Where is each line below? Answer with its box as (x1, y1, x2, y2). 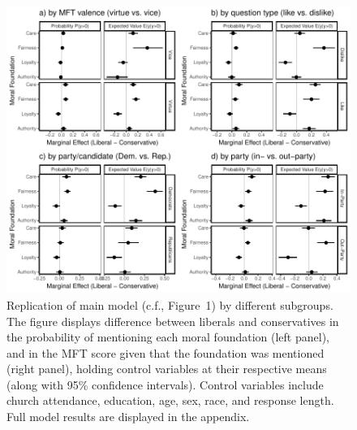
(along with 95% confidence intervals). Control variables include (6, 376, 324, 393)
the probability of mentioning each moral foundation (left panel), (6, 328, 329, 345)
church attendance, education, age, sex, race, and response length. (6, 392, 334, 409)
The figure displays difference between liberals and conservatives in (6, 312, 339, 329)
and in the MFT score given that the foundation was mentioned (6, 344, 325, 361)
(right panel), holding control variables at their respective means (6, 360, 327, 377)
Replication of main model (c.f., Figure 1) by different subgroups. (6, 296, 333, 313)
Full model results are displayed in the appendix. (6, 408, 250, 425)
